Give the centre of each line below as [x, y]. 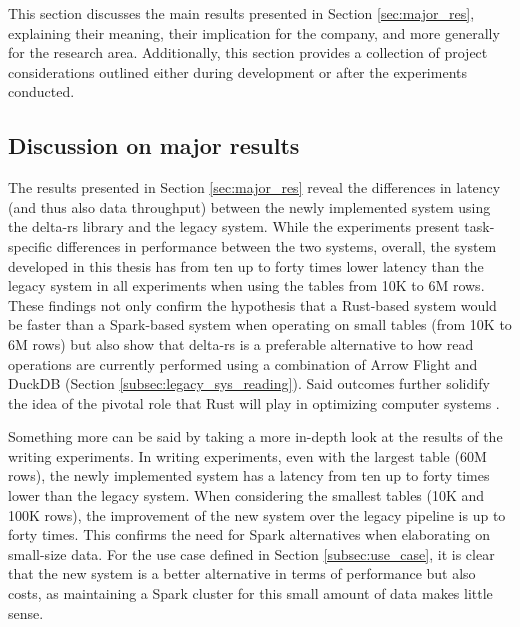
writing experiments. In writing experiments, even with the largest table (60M [247, 455]
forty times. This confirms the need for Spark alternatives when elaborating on [249, 534]
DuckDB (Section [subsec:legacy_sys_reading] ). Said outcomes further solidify [249, 383]
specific [30, 245]
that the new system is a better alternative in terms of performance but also [242, 573]
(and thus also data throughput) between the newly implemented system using [249, 206]
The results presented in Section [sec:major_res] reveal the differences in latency [254, 187]
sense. [26, 612]
